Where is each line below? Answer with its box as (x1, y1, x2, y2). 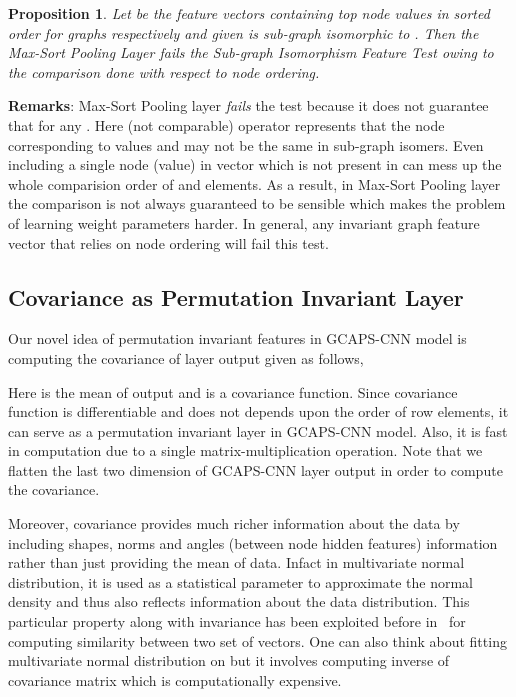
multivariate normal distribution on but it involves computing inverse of (8, 650, 450, 671)
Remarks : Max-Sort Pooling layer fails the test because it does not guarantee (8, 95, 489, 116)
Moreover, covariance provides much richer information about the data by (8, 513, 460, 534)
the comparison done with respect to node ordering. (8, 61, 320, 82)
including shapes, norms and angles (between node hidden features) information (8, 532, 498, 553)
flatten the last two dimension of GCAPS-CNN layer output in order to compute (8, 459, 503, 480)
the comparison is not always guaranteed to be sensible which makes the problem (8, 193, 506, 214)
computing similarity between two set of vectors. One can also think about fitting (8, 630, 507, 651)
